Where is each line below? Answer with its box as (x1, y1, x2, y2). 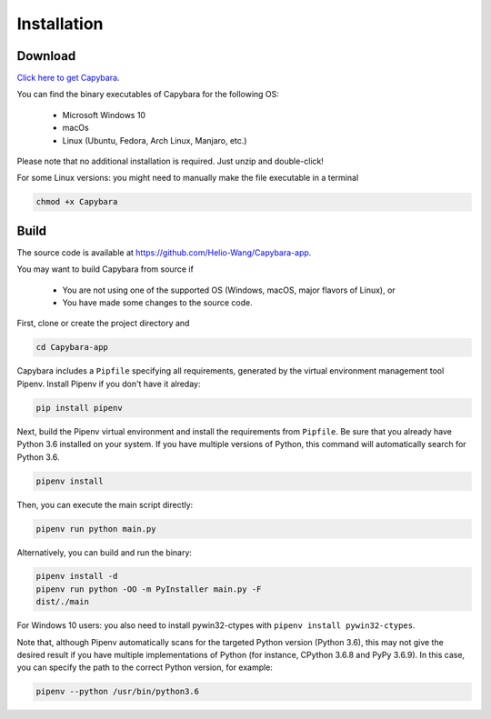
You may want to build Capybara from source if (16, 264, 195, 275)
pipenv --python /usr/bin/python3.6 (35, 686, 200, 697)
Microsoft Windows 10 (62, 109, 145, 120)
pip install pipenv (35, 403, 123, 413)
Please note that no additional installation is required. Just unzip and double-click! (16, 155, 325, 167)
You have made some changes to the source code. (62, 297, 254, 308)
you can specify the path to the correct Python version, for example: (16, 662, 273, 673)
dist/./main (35, 596, 90, 607)
